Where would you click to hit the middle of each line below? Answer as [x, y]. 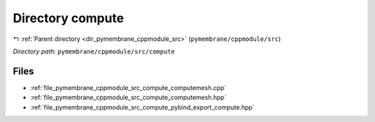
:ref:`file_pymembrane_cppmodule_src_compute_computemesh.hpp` [128, 98]
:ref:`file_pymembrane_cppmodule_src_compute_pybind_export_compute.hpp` [142, 107]
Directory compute [68, 18]
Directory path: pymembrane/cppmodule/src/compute [94, 51]
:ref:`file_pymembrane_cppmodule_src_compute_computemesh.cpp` [128, 87]
